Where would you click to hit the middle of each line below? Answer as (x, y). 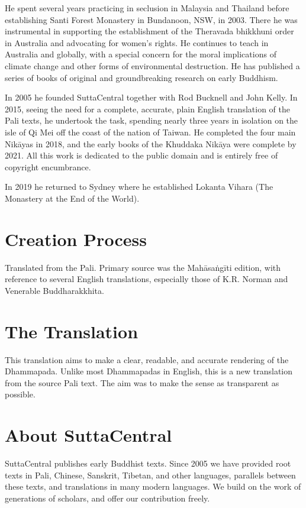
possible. (20, 394)
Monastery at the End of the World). (72, 198)
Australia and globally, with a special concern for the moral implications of (141, 54)
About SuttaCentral (88, 435)
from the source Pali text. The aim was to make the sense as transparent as (142, 382)
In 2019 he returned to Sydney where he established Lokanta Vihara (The (139, 187)
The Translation (72, 331)
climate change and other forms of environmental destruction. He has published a (152, 65)
